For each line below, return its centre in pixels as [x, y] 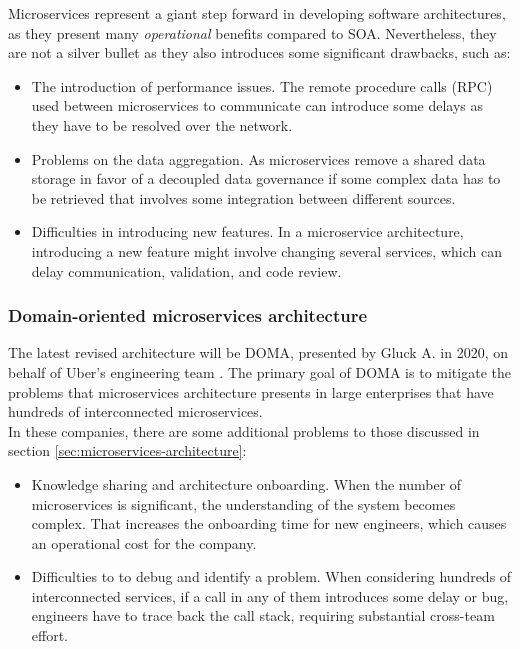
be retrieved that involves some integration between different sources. [243, 197]
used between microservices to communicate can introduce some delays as [257, 105]
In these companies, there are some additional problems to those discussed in [244, 430]
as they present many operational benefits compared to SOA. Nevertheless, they [252, 32]
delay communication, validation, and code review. [186, 270]
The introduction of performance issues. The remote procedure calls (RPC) [262, 85]
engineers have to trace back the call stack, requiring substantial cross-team [263, 615]
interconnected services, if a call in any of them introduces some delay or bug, [270, 595]
